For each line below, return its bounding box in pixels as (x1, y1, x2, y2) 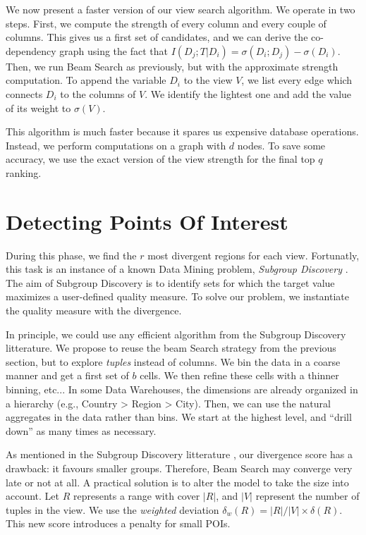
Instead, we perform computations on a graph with (6, 137, 226, 152)
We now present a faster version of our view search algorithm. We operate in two (6, 2, 355, 16)
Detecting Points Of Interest (6, 207, 288, 235)
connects (6, 86, 43, 101)
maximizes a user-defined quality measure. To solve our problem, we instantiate (6, 289, 350, 304)
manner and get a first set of (6, 368, 129, 383)
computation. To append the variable (6, 73, 166, 87)
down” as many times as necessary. (6, 423, 157, 438)
